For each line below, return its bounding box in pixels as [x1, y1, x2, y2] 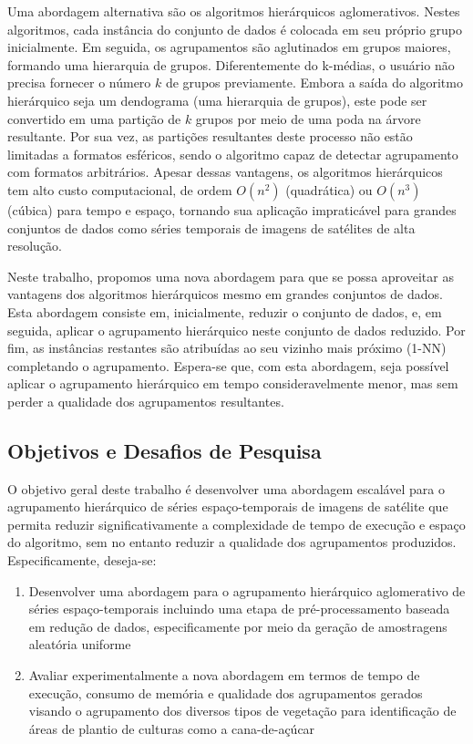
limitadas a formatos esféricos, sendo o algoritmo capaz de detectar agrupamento [7, 144, 458, 163]
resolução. [7, 236, 63, 255]
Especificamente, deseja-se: [7, 551, 157, 570]
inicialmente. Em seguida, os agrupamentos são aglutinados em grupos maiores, [7, 37, 451, 57]
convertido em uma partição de [7, 108, 181, 128]
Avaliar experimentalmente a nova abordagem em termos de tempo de [28, 666, 420, 685]
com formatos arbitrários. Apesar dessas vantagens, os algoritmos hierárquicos [7, 162, 443, 181]
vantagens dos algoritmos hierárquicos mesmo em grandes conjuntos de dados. [7, 284, 443, 304]
